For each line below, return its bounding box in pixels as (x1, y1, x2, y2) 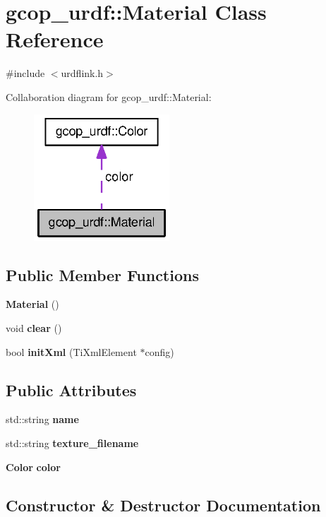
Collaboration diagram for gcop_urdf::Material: (6, 89, 212, 104)
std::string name (6, 412, 79, 427)
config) (145, 344, 174, 359)
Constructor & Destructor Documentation (6, 494, 321, 516)
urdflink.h (61, 66, 104, 81)
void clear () (6, 321, 62, 335)
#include (6, 66, 45, 81)
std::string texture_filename (6, 435, 139, 450)
